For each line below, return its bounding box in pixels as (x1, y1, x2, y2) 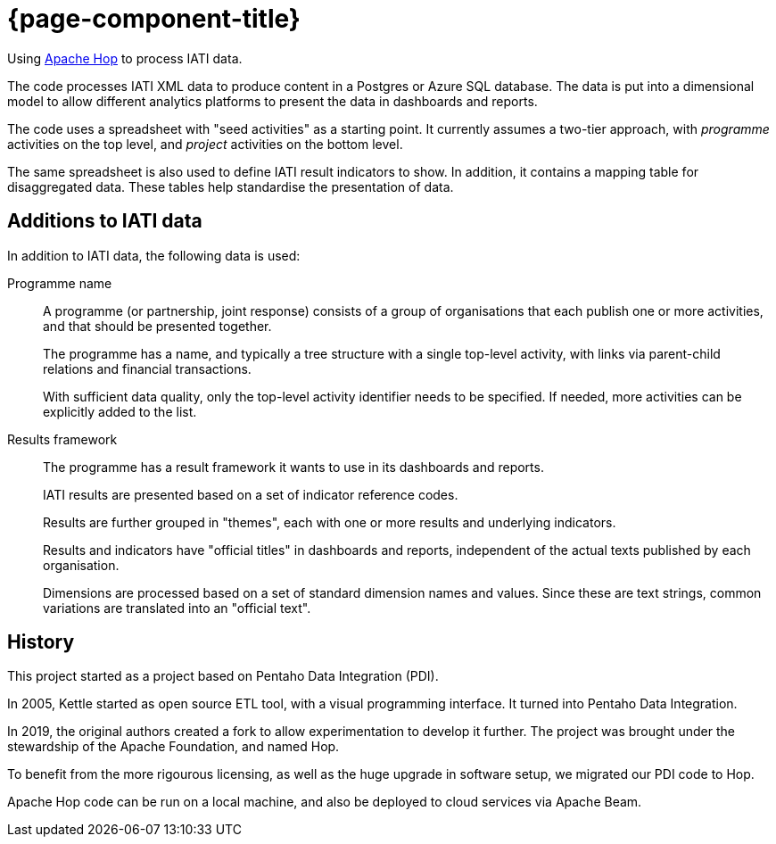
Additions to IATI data (7, 210, 202, 233)
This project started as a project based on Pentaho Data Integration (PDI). (7, 668, 439, 684)
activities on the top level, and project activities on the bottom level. (7, 136, 403, 152)
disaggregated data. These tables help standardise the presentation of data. (7, 178, 454, 194)
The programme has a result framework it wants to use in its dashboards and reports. (43, 459, 544, 475)
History (7, 631, 75, 654)
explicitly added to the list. (43, 403, 197, 419)
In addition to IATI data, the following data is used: (7, 247, 301, 263)
